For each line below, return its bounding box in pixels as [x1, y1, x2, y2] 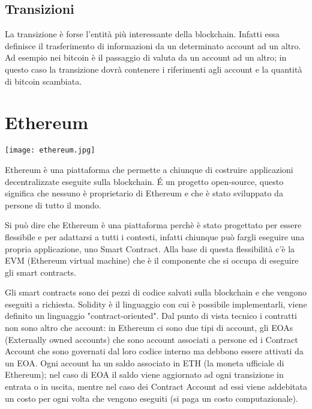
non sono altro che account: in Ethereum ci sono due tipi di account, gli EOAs [5, 321, 293, 334]
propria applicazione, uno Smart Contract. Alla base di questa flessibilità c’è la [5, 242, 295, 255]
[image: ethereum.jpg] [5, 146, 95, 155]
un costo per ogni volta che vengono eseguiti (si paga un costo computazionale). [5, 392, 298, 404]
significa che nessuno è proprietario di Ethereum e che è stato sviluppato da [5, 187, 283, 199]
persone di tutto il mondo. [5, 198, 101, 211]
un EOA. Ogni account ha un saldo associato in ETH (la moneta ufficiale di [5, 356, 284, 369]
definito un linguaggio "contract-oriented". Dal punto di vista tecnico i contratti [5, 309, 297, 322]
